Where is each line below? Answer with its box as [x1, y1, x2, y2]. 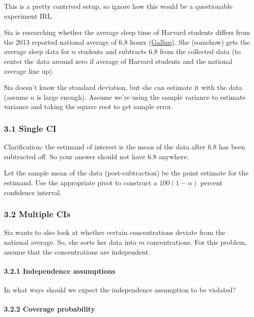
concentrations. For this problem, [147, 236, 247, 247]
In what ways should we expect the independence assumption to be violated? [4, 284, 236, 294]
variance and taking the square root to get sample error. [4, 101, 173, 112]
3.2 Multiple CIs [4, 208, 71, 220]
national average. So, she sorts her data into [4, 236, 137, 247]
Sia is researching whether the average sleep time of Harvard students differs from [4, 27, 250, 37]
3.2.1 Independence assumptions [4, 265, 115, 276]
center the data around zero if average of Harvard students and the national [4, 56, 233, 66]
